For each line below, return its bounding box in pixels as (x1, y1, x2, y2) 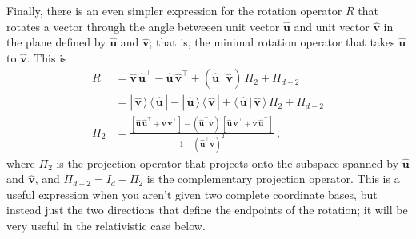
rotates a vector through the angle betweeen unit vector (6, 18, 280, 34)
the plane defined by (6, 34, 106, 50)
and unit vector (294, 18, 370, 34)
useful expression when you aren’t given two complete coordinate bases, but (6, 185, 378, 202)
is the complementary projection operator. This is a (146, 170, 400, 187)
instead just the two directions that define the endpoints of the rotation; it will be (6, 201, 408, 218)
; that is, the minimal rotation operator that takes (149, 34, 395, 50)
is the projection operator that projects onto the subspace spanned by (56, 154, 399, 171)
